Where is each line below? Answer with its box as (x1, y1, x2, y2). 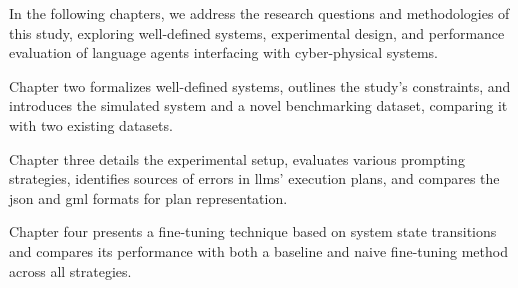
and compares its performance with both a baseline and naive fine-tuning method (9, 240, 508, 261)
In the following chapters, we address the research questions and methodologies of (9, 3, 510, 23)
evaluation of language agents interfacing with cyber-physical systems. (9, 42, 439, 63)
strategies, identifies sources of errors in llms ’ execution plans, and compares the (9, 168, 500, 189)
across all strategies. (9, 260, 132, 281)
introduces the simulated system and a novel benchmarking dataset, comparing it (9, 95, 508, 116)
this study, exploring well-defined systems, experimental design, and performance (9, 22, 505, 43)
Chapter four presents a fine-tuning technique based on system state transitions (9, 221, 497, 242)
